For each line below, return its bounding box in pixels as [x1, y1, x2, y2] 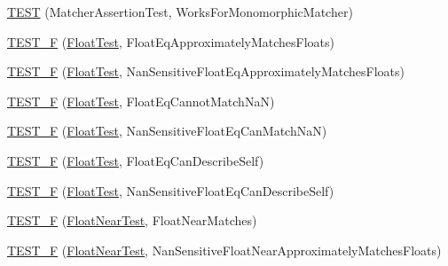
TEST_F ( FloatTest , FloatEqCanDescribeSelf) [7, 151, 264, 169]
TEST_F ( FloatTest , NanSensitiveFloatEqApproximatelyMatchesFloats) [7, 62, 405, 81]
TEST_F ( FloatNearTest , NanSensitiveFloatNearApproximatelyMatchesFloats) [7, 240, 442, 259]
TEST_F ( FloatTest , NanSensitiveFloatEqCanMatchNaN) [7, 121, 327, 140]
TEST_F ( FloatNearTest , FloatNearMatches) [7, 211, 257, 230]
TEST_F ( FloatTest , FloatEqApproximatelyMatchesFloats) [7, 32, 334, 51]
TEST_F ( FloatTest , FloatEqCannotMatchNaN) [7, 91, 275, 110]
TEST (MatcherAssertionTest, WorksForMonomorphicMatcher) [7, 3, 353, 20]
